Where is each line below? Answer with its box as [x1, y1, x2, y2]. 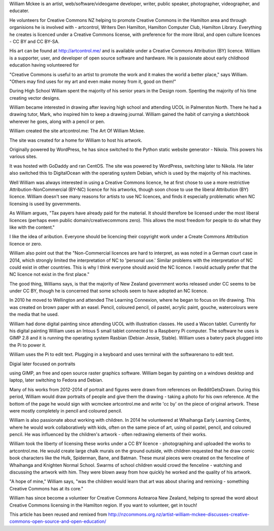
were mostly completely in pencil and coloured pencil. [9, 408, 122, 414]
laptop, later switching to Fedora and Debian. [9, 377, 104, 383]
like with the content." [9, 224, 55, 230]
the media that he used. [9, 311, 59, 318]
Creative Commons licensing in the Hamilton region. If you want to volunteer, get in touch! [9, 502, 197, 508]
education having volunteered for [9, 62, 79, 68]
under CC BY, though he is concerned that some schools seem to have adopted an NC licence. [9, 288, 208, 294]
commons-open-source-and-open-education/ [9, 518, 107, 524]
